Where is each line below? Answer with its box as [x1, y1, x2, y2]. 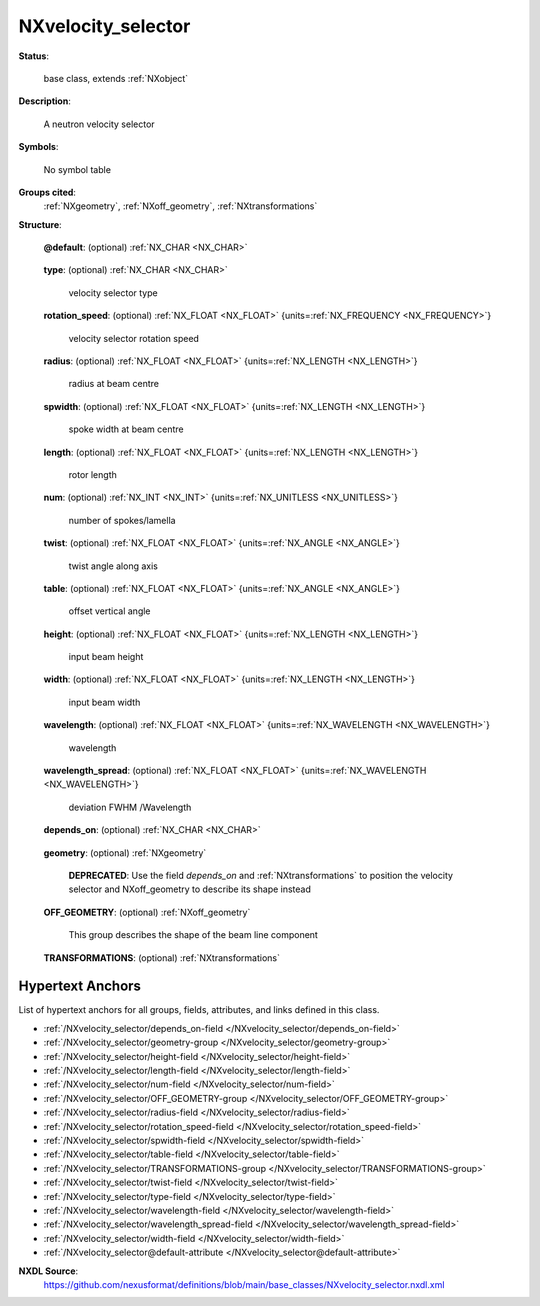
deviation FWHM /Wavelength [68, 801, 192, 813]
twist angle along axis [68, 560, 159, 572]
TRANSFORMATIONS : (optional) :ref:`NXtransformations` [43, 951, 280, 964]
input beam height [68, 651, 144, 663]
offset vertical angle [68, 605, 151, 617]
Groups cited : [18, 186, 77, 198]
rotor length [68, 468, 117, 480]
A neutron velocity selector [43, 118, 155, 130]
